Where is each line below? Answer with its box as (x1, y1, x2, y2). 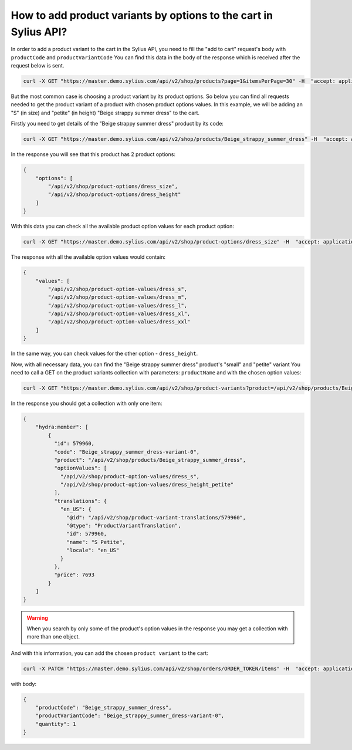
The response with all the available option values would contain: (11, 254, 165, 261)
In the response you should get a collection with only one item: (11, 400, 163, 407)
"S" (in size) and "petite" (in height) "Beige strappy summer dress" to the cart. (11, 109, 199, 116)
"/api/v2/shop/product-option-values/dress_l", (48, 302, 188, 309)
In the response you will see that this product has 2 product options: (11, 151, 176, 158)
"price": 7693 (53, 572, 95, 578)
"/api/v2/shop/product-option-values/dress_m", (48, 294, 188, 300)
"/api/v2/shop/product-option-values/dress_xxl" (48, 319, 191, 325)
